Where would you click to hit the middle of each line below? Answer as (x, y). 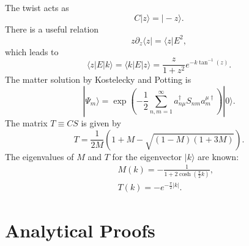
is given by (101, 122)
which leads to (32, 51)
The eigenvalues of (39, 156)
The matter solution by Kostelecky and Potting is (98, 79)
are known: (218, 156)
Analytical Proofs (80, 230)
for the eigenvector (147, 156)
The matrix (26, 122)
